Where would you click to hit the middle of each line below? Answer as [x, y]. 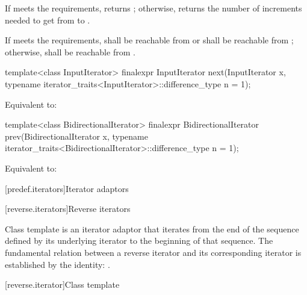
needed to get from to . [48, 20]
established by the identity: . [57, 264]
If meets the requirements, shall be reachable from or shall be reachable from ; [149, 40]
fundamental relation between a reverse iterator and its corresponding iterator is [153, 252]
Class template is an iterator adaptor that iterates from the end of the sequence [152, 228]
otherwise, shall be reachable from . [70, 51]
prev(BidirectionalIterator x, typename [76, 136]
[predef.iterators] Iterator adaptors [67, 188]
